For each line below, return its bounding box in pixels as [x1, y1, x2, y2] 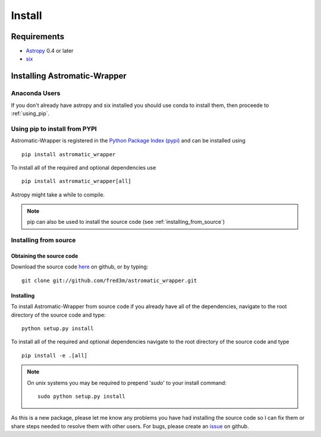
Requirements [11, 31, 65, 42]
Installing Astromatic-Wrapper [11, 71, 127, 81]
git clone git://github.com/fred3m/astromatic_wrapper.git [21, 277, 197, 284]
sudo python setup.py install [37, 392, 126, 400]
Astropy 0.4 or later [26, 47, 74, 55]
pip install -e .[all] [21, 352, 88, 359]
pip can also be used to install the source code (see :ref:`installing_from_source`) [27, 218, 225, 226]
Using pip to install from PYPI [11, 125, 97, 133]
